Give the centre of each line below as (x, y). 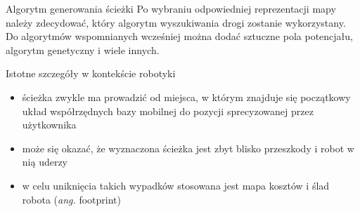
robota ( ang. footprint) (72, 199)
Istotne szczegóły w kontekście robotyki (91, 73)
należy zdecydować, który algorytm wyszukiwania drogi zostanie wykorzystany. (176, 22)
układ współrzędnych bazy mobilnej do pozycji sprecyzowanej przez (168, 111)
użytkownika (49, 125)
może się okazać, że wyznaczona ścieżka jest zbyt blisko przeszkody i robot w (188, 148)
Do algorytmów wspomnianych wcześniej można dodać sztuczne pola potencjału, (179, 36)
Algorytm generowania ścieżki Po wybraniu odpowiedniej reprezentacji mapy (171, 8)
